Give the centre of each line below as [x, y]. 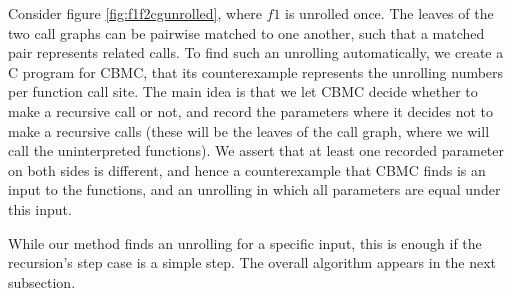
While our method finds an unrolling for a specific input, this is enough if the [245, 242]
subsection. [42, 281]
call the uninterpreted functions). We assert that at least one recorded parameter [256, 150]
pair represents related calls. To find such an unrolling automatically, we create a [256, 52]
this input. [40, 208]
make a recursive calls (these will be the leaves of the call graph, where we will [249, 130]
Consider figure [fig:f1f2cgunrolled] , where [135, 13]
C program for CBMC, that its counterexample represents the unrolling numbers [256, 71]
